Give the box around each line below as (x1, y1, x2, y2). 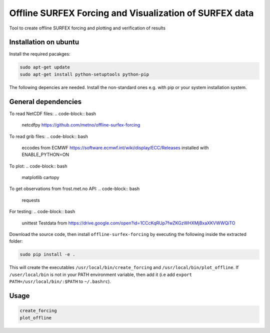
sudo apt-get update (19, 64, 70, 70)
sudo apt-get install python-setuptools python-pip (19, 71, 149, 77)
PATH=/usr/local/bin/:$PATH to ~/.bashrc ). (9, 278, 111, 284)
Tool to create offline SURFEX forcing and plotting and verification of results (9, 25, 166, 31)
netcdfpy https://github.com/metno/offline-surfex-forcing (21, 122, 140, 128)
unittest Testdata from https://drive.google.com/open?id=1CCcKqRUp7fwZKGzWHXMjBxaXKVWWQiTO (21, 220, 235, 226)
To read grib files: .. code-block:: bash (9, 133, 88, 139)
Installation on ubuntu (9, 38, 79, 46)
